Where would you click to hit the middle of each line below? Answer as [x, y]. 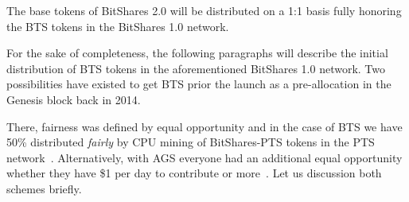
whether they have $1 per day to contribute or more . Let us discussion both [194, 173]
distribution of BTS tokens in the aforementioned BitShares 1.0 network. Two [196, 68]
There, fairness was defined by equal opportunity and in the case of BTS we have [204, 126]
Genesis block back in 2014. [74, 99]
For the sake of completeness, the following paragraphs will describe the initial [197, 53]
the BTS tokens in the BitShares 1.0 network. [118, 26]
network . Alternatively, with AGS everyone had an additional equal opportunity [204, 157]
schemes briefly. [44, 188]
